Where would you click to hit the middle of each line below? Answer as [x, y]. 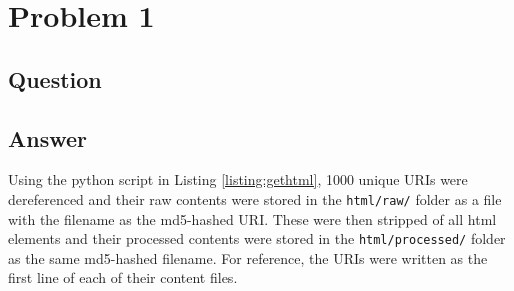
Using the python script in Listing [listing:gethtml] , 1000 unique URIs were [238, 179]
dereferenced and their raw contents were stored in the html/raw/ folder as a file [255, 198]
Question [55, 78]
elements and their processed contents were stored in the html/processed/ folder [257, 238]
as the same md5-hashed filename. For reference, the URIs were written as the [248, 257]
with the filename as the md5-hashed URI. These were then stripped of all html [252, 218]
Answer [48, 137]
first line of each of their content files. [123, 277]
